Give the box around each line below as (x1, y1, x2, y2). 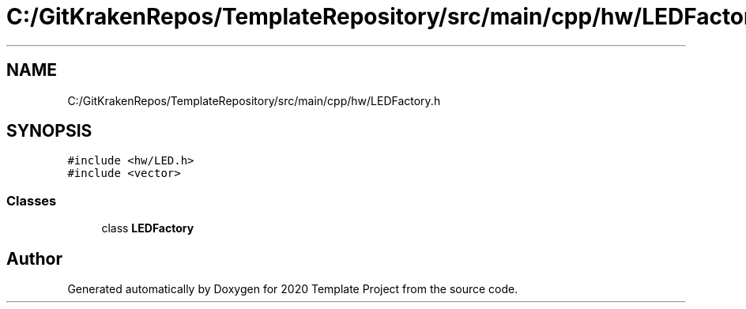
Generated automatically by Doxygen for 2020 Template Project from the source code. (67, 282, 518, 296)
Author (6, 248, 62, 269)
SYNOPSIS (6, 121, 92, 141)
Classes (6, 192, 57, 209)
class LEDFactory (101, 221, 194, 236)
